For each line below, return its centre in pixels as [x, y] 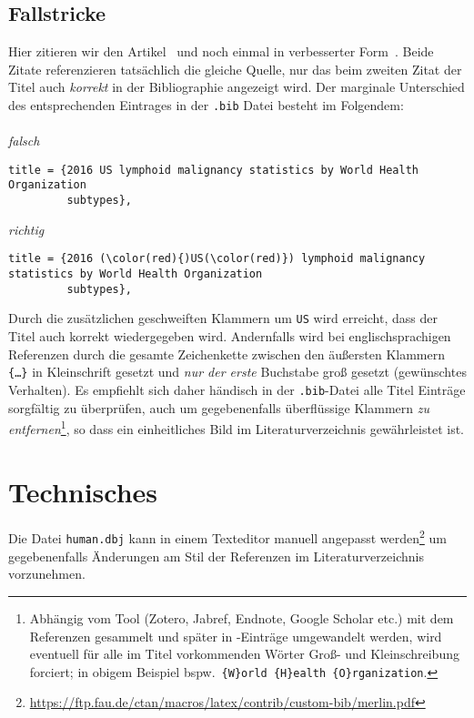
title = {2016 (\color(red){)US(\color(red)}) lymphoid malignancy [217, 259]
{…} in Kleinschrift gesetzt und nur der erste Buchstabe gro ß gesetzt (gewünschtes [237, 372]
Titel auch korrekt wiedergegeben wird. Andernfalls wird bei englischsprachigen [230, 336]
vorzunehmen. [47, 574]
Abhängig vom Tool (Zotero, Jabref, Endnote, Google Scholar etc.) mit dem [242, 617]
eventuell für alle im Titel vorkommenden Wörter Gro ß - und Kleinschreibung [244, 654]
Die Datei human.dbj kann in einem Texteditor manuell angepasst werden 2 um [227, 537]
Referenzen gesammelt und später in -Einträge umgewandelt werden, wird [236, 636]
